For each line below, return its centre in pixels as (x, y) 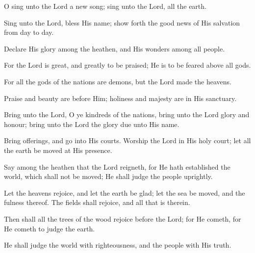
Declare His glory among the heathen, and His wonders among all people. (115, 48)
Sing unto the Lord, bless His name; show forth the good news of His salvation (122, 22)
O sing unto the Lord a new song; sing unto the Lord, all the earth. (105, 6)
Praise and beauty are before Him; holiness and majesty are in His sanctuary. (120, 98)
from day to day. (29, 32)
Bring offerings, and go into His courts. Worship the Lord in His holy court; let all (127, 140)
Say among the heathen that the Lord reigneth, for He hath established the (117, 166)
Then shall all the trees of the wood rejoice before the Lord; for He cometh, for (123, 218)
